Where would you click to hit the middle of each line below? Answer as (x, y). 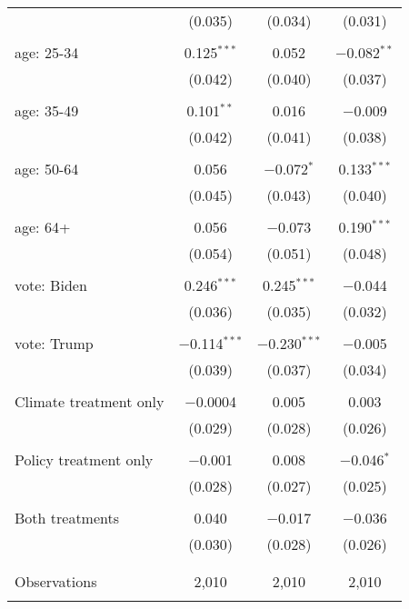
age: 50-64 (47, 169)
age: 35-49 (47, 110)
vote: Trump (54, 343)
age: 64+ (43, 227)
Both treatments (67, 518)
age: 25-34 (47, 52)
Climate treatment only (90, 401)
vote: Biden (51, 285)
